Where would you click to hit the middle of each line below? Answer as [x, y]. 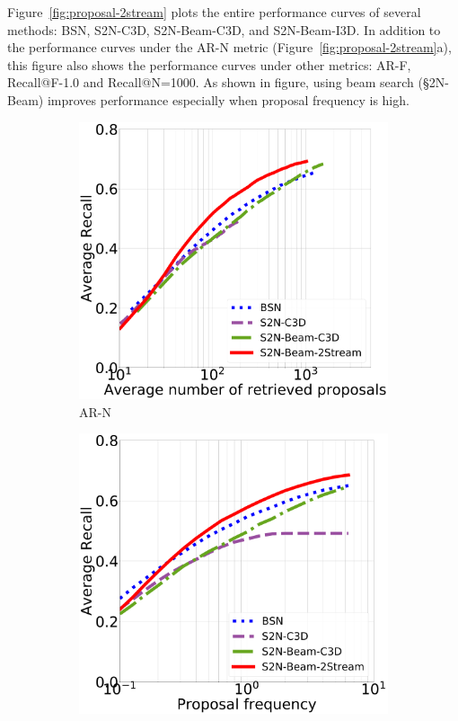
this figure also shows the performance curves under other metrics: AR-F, [209, 64]
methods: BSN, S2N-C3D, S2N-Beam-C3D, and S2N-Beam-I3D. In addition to [224, 29]
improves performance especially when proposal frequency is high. [228, 99]
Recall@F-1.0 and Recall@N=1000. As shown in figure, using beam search [211, 82]
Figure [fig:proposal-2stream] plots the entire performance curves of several [214, 12]
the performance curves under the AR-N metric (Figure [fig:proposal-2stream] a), [229, 47]
